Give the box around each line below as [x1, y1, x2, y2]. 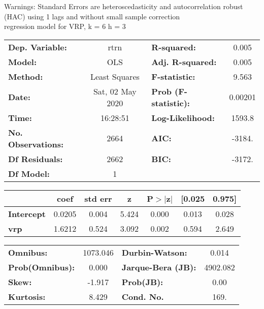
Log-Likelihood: [151, 111, 215, 123]
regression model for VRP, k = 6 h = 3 [4, 21, 126, 32]
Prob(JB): [121, 275, 163, 288]
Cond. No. [121, 290, 164, 302]
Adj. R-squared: [151, 55, 217, 68]
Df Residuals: [8, 152, 63, 165]
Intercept [8, 207, 46, 220]
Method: [8, 70, 43, 82]
